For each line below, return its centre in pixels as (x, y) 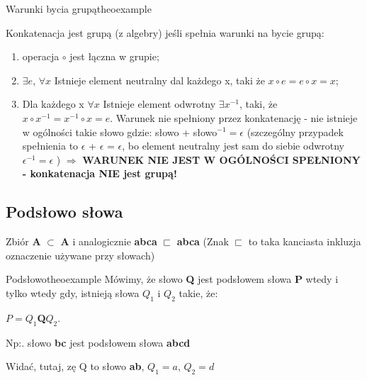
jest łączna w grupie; (114, 56)
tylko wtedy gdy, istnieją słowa (73, 292)
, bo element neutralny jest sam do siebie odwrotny (233, 146)
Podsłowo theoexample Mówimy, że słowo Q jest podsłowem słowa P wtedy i (172, 279)
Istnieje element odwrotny (159, 104)
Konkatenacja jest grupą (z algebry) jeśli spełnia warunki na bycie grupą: (165, 32)
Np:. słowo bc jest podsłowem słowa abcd (98, 342)
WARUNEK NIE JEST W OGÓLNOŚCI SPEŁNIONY (221, 159)
